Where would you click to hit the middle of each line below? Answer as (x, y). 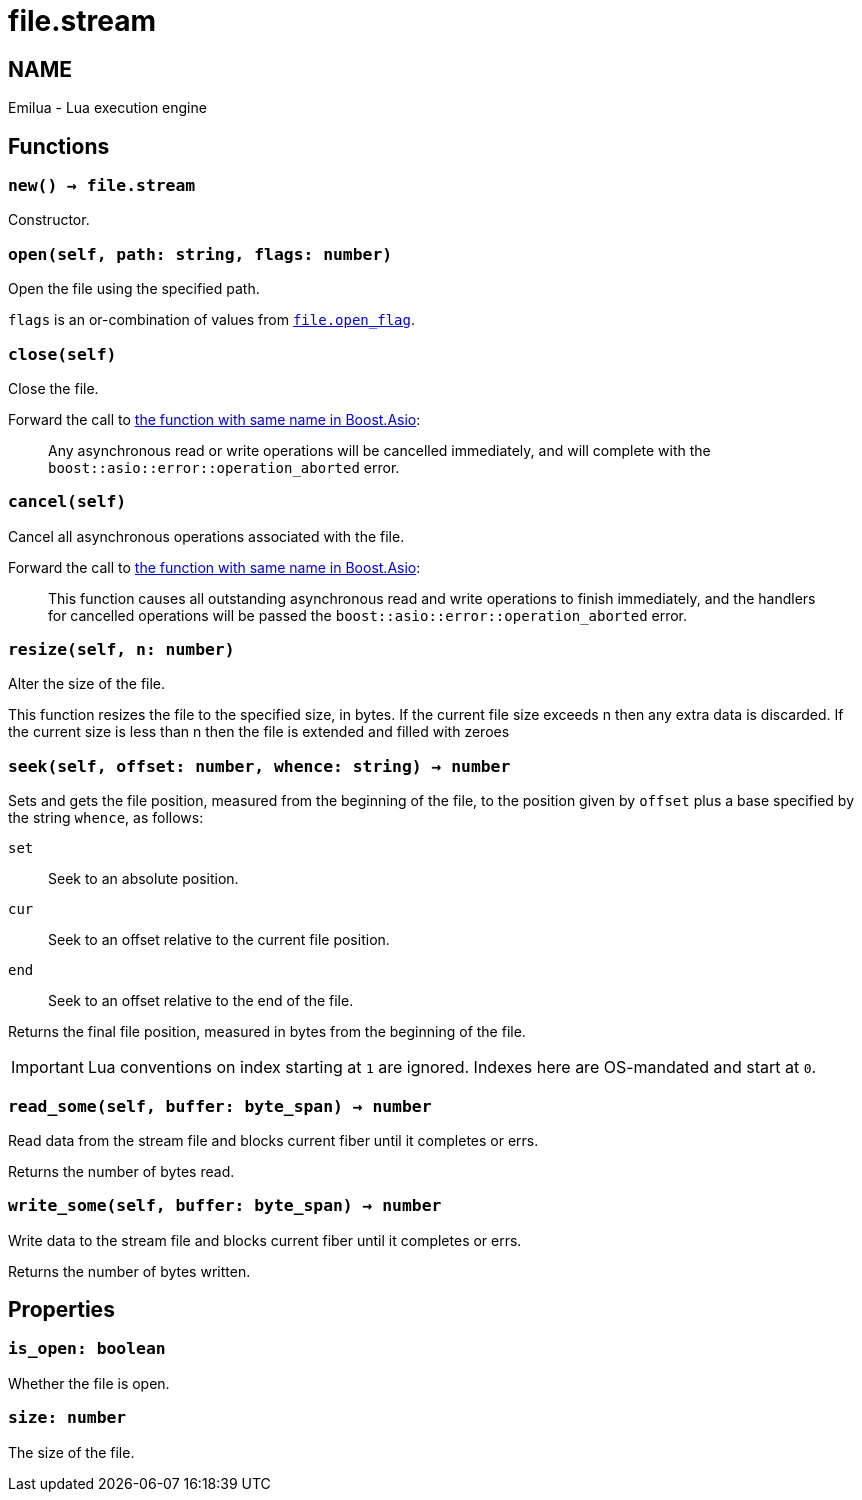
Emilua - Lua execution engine (107, 108)
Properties (61, 1310)
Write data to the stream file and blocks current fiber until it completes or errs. (265, 1240)
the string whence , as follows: (106, 818)
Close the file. (53, 388)
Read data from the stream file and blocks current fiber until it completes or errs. (273, 1140)
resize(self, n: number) (121, 650)
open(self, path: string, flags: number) (200, 254)
